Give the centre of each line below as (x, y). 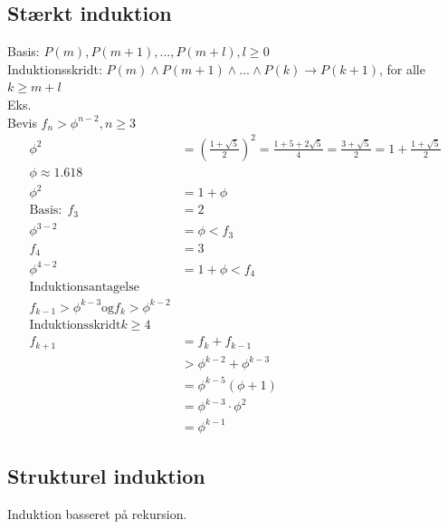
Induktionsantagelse (84, 288)
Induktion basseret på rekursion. (97, 514)
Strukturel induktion (106, 476)
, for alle (402, 68)
